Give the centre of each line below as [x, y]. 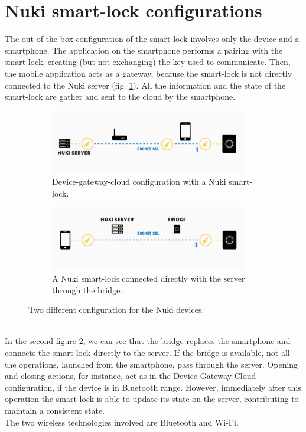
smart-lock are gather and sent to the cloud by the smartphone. [120, 96]
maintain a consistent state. [55, 410]
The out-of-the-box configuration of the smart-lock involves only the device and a [152, 39]
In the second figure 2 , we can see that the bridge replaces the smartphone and [148, 341]
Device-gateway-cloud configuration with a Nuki [139, 181]
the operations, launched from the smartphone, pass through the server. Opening [152, 364]
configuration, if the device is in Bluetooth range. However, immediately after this [153, 387]
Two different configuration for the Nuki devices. [116, 310]
